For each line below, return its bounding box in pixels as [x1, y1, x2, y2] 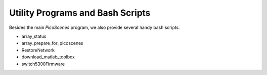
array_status [21, 33, 46, 39]
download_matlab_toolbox [21, 54, 75, 60]
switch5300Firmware [21, 61, 65, 67]
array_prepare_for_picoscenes [21, 40, 84, 46]
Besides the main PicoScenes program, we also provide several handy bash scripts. [9, 25, 180, 30]
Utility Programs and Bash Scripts [9, 7, 151, 18]
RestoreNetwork [21, 47, 55, 53]
